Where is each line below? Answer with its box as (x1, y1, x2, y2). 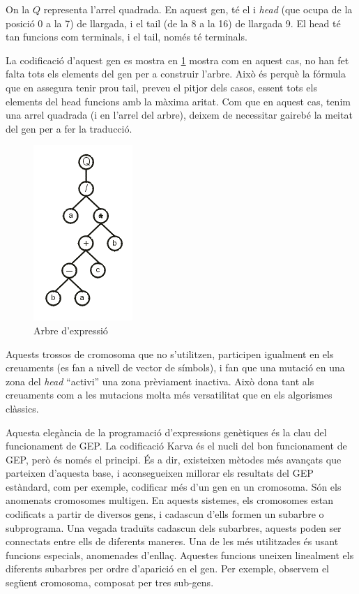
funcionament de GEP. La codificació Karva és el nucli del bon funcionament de (6, 438, 347, 453)
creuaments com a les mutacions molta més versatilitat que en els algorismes (6, 387, 333, 402)
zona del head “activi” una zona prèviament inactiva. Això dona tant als (6, 373, 314, 388)
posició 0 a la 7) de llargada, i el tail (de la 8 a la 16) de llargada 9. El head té (6, 15, 341, 30)
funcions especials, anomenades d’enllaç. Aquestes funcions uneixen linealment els (6, 547, 354, 562)
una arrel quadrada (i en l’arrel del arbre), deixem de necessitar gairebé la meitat (6, 107, 353, 122)
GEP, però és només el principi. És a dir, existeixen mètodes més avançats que (6, 452, 342, 466)
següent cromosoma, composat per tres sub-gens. (6, 575, 214, 590)
